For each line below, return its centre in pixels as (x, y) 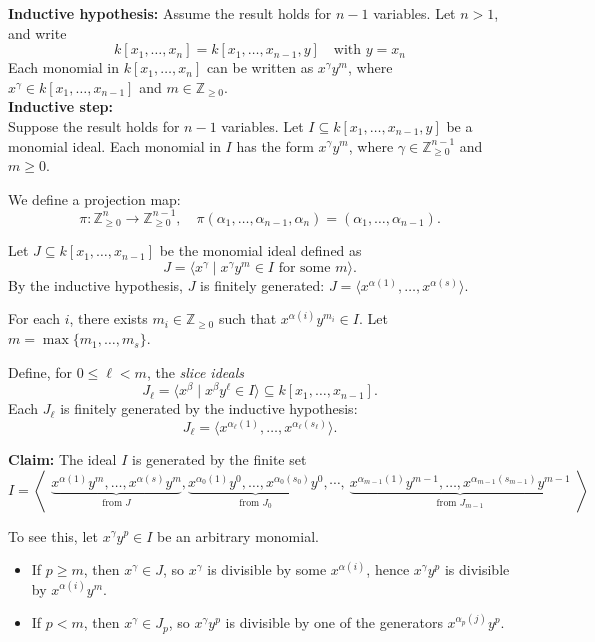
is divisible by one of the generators (334, 622)
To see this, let (53, 535)
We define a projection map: (94, 198)
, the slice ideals (195, 371)
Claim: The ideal (62, 458)
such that (247, 318)
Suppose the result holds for (94, 125)
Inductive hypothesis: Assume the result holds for (170, 13)
